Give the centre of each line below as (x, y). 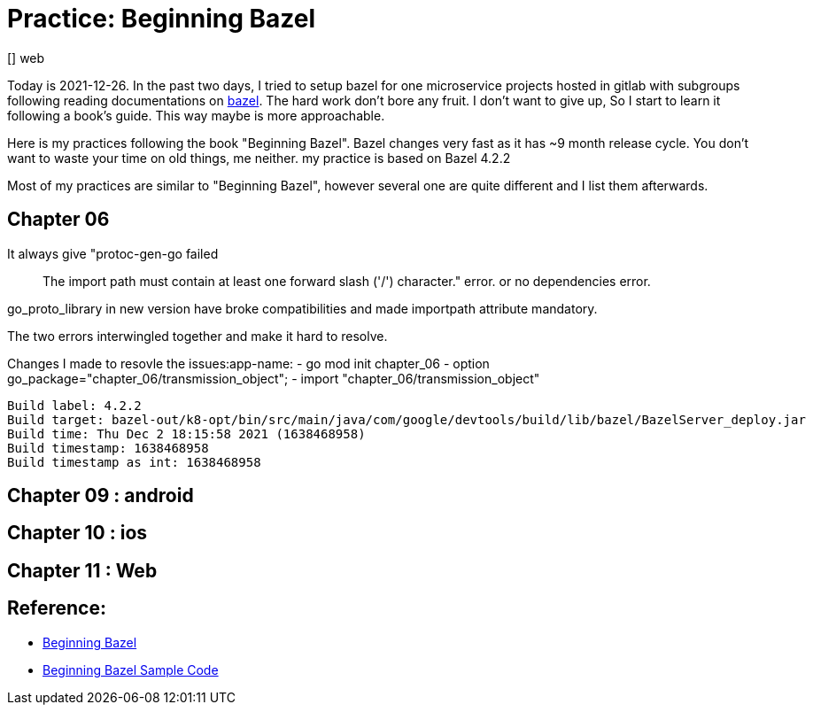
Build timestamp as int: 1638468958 (134, 462)
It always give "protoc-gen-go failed (113, 253)
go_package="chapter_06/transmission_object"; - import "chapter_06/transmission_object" (274, 378)
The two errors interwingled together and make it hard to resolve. (197, 336)
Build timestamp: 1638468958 (108, 448)
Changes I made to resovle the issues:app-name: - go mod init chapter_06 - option (248, 363)
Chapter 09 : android (101, 496)
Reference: (57, 608)
